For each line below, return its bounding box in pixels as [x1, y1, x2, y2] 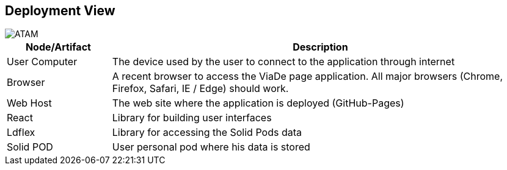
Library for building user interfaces [112, 112, 272, 124]
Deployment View [5, 3, 115, 18]
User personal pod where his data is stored [112, 141, 310, 154]
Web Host [7, 97, 52, 110]
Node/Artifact [25, 41, 91, 54]
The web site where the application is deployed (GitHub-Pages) [112, 97, 404, 110]
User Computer [7, 55, 78, 68]
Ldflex [7, 126, 35, 139]
